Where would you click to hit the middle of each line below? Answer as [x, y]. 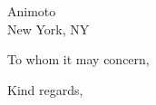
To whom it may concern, [78, 59]
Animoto [32, 11]
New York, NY [49, 29]
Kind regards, [45, 89]
